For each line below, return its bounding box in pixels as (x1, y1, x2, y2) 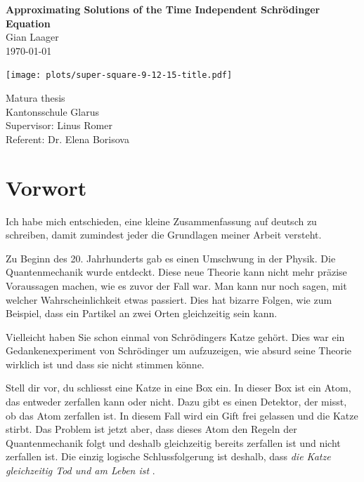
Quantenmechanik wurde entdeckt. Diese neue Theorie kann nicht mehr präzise (6, 265, 347, 279)
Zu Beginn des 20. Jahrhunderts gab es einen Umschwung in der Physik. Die (6, 250, 336, 265)
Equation (6, 15, 51, 30)
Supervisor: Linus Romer (6, 118, 112, 133)
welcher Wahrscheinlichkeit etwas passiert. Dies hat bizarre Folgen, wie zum (6, 292, 332, 307)
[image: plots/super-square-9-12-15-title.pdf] (6, 70, 233, 81)
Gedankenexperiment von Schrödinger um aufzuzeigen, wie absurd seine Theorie (6, 343, 352, 358)
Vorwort (6, 173, 87, 201)
